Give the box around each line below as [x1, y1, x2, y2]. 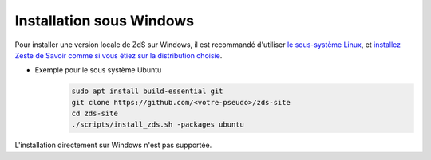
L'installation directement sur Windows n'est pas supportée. [14, 140, 212, 150]
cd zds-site [71, 109, 119, 119]
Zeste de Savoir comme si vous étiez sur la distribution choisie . [14, 50, 223, 60]
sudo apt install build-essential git [71, 87, 223, 96]
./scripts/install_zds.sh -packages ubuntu [71, 120, 245, 129]
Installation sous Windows [14, 12, 195, 29]
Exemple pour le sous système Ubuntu [34, 65, 162, 75]
